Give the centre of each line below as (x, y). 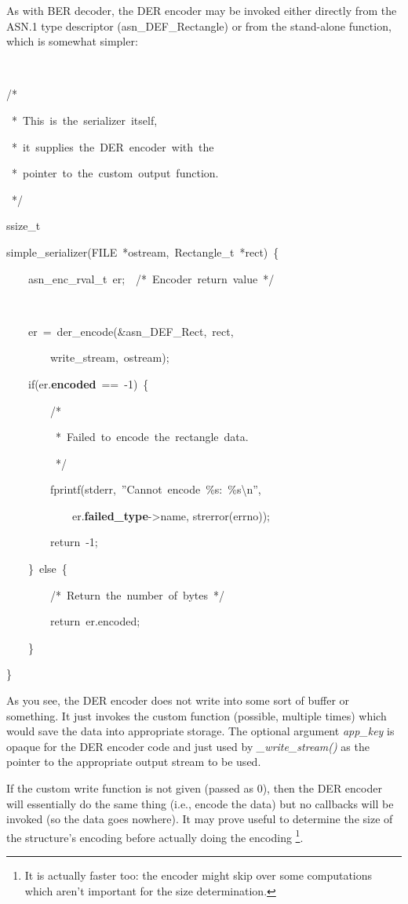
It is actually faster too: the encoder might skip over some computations (199, 875)
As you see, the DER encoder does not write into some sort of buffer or (178, 700)
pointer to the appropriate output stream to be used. (134, 762)
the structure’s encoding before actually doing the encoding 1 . (155, 836)
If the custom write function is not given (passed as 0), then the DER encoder (194, 788)
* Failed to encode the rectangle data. (152, 437)
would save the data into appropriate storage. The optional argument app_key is (200, 731)
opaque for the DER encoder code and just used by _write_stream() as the (188, 746)
